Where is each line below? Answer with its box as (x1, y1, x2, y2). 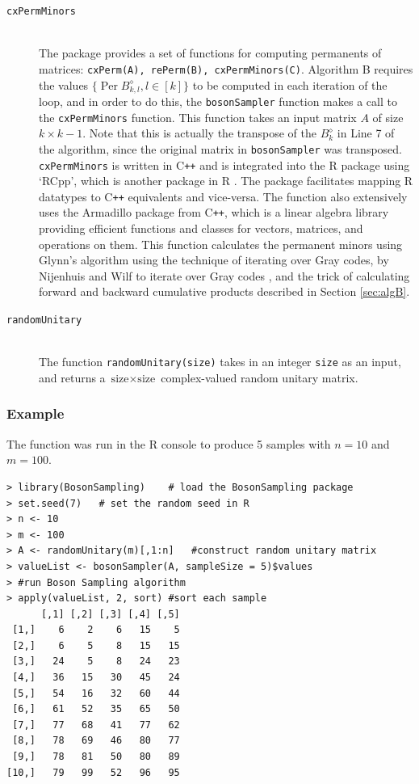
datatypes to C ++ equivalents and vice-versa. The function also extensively (39, 188, 408, 204)
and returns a (39, 369, 106, 386)
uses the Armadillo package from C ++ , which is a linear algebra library (39, 204, 389, 221)
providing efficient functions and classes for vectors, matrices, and (39, 220, 363, 237)
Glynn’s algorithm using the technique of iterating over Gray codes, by (39, 251, 389, 268)
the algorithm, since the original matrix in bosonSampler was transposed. (39, 140, 402, 157)
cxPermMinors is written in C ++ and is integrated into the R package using (39, 156, 410, 173)
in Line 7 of (337, 124, 395, 141)
